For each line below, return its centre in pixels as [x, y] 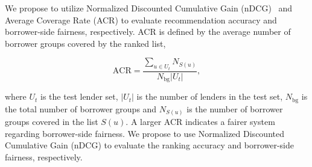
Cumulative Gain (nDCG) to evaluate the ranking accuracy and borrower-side [150, 145]
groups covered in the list [52, 122]
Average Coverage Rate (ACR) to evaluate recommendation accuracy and [141, 20]
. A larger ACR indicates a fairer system [200, 122]
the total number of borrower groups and [81, 108]
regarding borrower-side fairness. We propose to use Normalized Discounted [145, 133]
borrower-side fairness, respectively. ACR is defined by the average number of [148, 32]
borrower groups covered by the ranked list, [85, 43]
